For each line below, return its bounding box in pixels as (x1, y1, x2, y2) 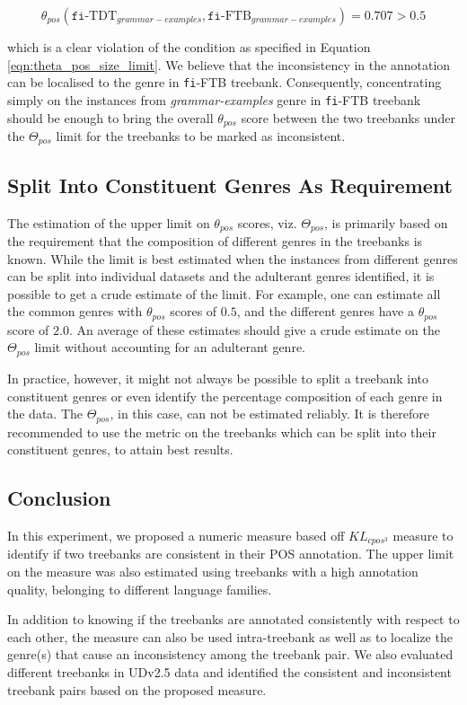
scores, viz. (237, 213, 297, 232)
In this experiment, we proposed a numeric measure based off (7, 525, 345, 544)
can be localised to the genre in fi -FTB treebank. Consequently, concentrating (7, 73, 442, 92)
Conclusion (7, 484, 111, 512)
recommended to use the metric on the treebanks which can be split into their (7, 422, 436, 441)
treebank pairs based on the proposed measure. (7, 680, 267, 699)
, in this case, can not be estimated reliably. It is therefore (110, 404, 429, 423)
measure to (392, 525, 454, 544)
